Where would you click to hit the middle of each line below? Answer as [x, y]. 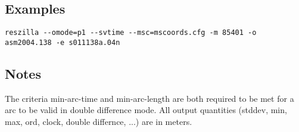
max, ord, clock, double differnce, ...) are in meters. [99, 121]
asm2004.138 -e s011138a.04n [63, 42]
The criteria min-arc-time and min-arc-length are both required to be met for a [149, 98]
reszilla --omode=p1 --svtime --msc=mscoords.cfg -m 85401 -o [131, 33]
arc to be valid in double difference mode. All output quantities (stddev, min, [146, 110]
